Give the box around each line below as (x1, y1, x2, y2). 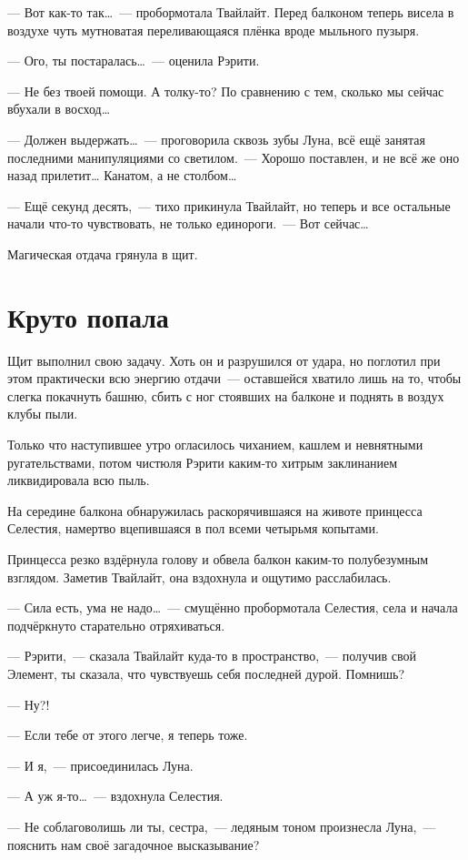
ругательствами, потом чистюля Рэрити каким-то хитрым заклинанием (7, 452, 398, 471)
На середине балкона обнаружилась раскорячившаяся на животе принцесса (7, 501, 423, 520)
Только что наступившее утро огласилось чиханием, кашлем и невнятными (7, 435, 423, 454)
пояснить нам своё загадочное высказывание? (7, 835, 260, 854)
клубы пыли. (7, 404, 78, 423)
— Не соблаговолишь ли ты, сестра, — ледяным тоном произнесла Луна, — (7, 816, 436, 835)
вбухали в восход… (7, 99, 111, 118)
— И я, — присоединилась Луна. (7, 755, 194, 774)
